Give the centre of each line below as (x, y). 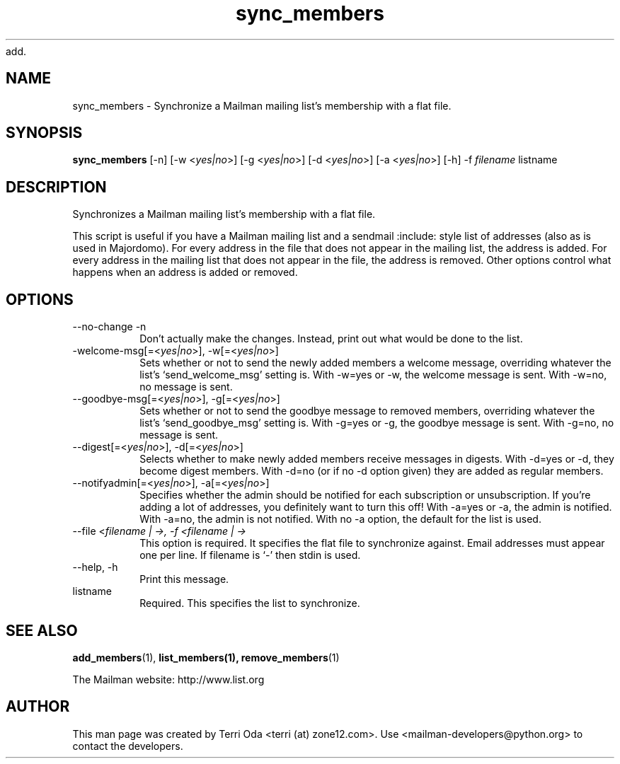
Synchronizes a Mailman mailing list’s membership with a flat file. (224, 214)
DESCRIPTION (56, 187)
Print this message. (184, 579)
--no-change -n (109, 327)
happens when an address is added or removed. (185, 272)
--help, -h (95, 567)
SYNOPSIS (44, 133)
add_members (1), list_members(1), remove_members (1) (206, 657)
